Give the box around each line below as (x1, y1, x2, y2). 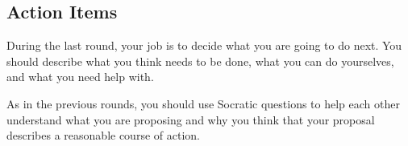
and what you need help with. (6, 68, 154, 85)
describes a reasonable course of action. (6, 127, 200, 144)
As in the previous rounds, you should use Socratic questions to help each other (6, 95, 400, 112)
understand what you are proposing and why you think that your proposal (6, 111, 375, 128)
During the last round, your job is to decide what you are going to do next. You (6, 37, 402, 54)
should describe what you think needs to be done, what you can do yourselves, (6, 52, 394, 69)
